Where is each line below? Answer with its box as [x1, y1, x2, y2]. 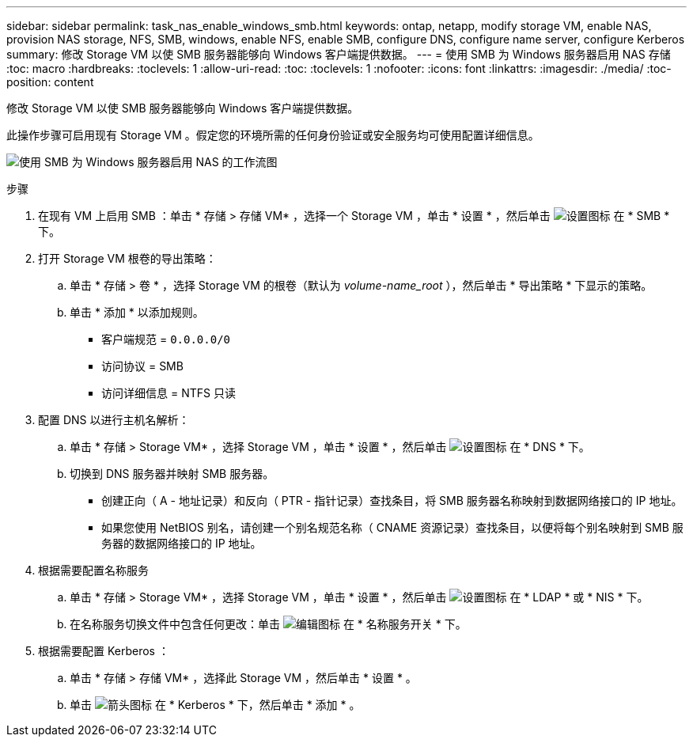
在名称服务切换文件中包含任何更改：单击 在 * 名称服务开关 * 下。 [70, 617, 467, 631]
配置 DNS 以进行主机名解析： [38, 413, 190, 426]
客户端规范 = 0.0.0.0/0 [101, 332, 230, 346]
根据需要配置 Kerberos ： [38, 644, 169, 658]
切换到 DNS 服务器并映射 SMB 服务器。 [70, 467, 275, 480]
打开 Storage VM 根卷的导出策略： [38, 252, 217, 265]
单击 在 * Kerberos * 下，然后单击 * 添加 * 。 [70, 698, 361, 711]
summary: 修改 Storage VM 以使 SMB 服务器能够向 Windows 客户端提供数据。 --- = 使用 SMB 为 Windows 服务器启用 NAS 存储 [6, 47, 671, 61]
